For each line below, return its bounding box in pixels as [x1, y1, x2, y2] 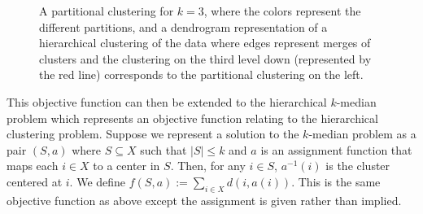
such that [140, 141, 187, 158]
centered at [7, 173, 63, 190]
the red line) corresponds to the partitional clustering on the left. [39, 66, 364, 83]
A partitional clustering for [39, 2, 174, 19]
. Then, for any [170, 157, 246, 174]
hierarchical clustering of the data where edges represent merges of [39, 34, 371, 51]
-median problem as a [308, 125, 416, 142]
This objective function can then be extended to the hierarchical [7, 93, 327, 110]
